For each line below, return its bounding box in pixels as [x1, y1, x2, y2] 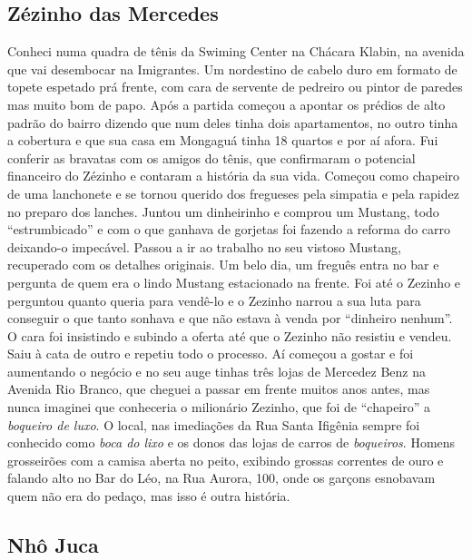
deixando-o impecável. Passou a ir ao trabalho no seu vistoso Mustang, [7, 237, 401, 256]
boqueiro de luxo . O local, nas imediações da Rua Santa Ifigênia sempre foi [7, 415, 420, 434]
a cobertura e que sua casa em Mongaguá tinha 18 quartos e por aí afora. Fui [7, 131, 438, 150]
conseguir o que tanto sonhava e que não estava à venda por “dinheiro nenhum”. [7, 309, 453, 328]
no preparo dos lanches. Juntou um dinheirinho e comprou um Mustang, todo [7, 201, 439, 221]
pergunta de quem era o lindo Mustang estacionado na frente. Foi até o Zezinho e [7, 272, 461, 291]
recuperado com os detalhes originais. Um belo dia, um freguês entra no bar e [7, 255, 439, 274]
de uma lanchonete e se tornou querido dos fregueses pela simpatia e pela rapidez [7, 183, 459, 202]
